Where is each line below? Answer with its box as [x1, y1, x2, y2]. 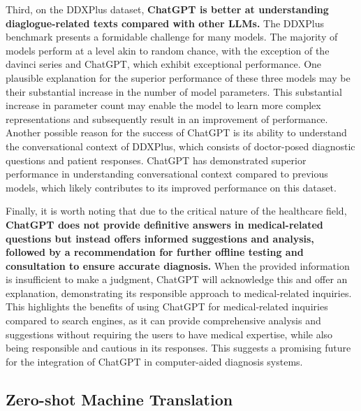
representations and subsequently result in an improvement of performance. [6, 111, 328, 126]
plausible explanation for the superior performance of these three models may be [6, 70, 351, 85]
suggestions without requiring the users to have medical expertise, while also [6, 326, 333, 341]
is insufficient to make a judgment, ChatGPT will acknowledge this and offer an [6, 272, 348, 287]
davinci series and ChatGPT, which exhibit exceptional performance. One [6, 57, 322, 71]
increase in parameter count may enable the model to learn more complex [6, 98, 321, 113]
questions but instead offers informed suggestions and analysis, [6, 231, 314, 245]
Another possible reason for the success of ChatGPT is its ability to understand [6, 125, 347, 140]
